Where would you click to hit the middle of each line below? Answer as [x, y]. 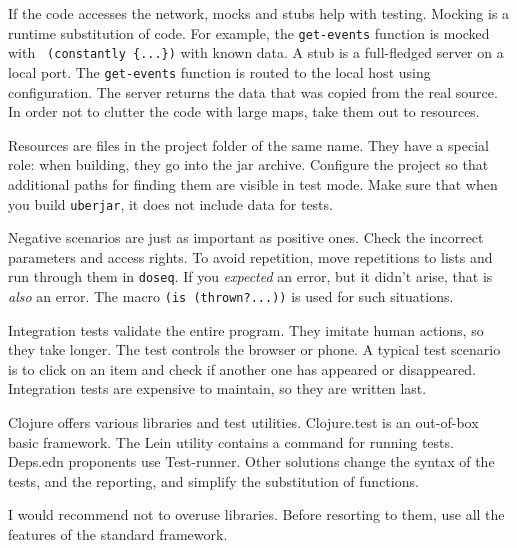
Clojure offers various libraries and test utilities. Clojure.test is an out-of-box [243, 422]
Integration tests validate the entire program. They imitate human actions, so [246, 329]
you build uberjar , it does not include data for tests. [170, 203]
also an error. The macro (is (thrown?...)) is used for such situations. [231, 296]
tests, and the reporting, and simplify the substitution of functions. [213, 480]
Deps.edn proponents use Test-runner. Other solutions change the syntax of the [251, 461]
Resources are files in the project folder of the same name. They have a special [248, 144]
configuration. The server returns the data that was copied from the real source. [253, 91]
